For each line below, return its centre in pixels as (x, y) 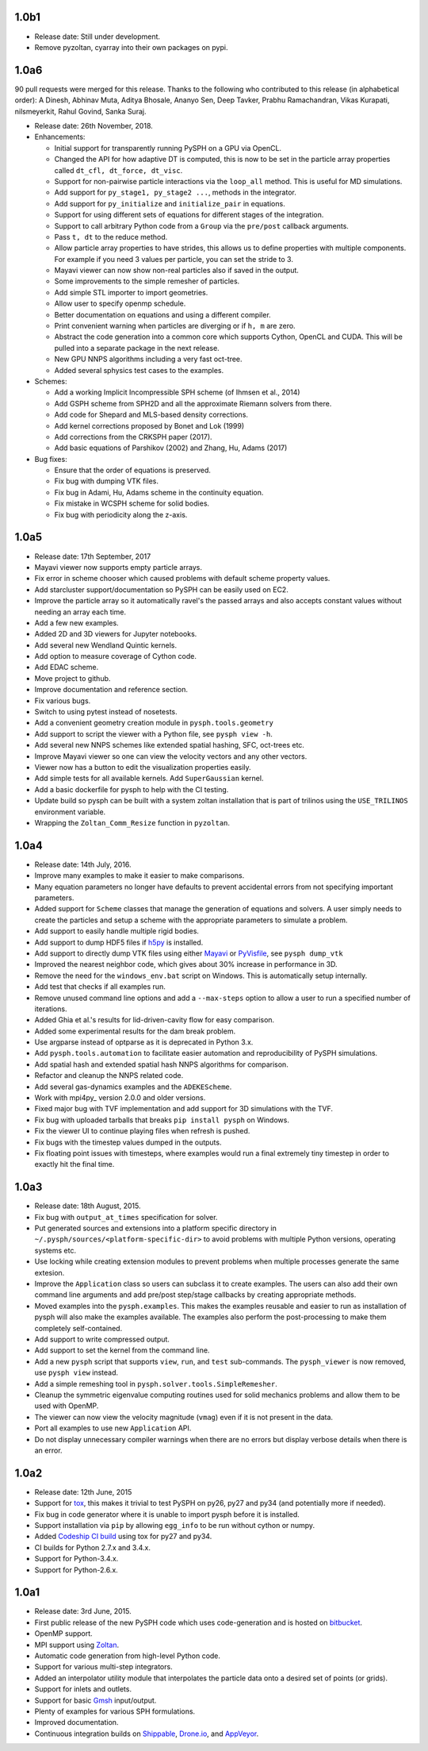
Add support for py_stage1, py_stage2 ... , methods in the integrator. (175, 192)
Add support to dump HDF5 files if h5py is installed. (119, 942)
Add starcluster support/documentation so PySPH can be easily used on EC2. (161, 589)
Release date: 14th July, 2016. (83, 864)
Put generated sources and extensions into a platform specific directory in (155, 1228)
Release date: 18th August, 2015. (88, 1206)
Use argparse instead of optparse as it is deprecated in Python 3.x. (144, 1042)
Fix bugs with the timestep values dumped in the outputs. (128, 1142)
